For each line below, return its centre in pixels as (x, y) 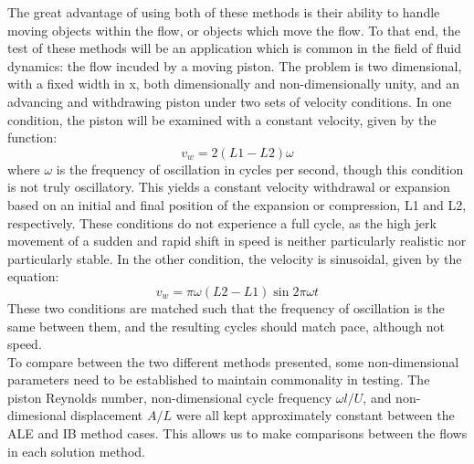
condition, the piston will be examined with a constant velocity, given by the (222, 119)
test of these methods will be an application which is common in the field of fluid (234, 48)
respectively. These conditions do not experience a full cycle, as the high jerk (222, 222)
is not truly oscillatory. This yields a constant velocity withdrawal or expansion (229, 187)
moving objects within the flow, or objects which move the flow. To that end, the (234, 30)
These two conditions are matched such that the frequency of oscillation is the (226, 307)
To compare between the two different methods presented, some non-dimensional (233, 361)
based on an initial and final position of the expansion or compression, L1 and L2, (237, 204)
